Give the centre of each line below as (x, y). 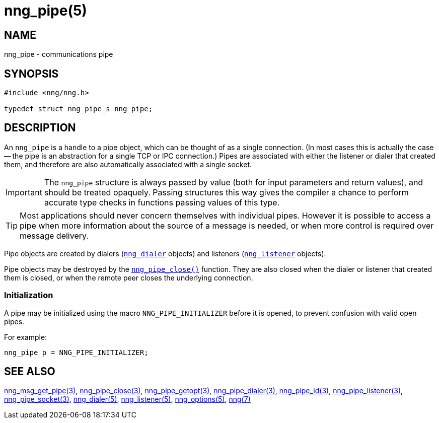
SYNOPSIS (31, 74)
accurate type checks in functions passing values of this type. (162, 202)
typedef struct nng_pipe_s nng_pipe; (79, 109)
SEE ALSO (30, 372)
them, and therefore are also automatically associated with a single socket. (128, 164)
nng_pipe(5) (46, 11)
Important (24, 192)
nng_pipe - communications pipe (59, 54)
